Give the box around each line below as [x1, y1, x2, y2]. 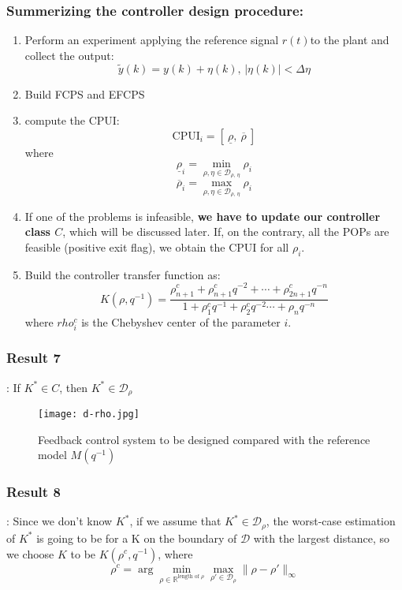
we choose [6, 545, 54, 562]
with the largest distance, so [253, 529, 389, 546]
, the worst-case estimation [266, 513, 396, 529]
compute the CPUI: [24, 112, 120, 129]
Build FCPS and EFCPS [24, 85, 145, 102]
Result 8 [6, 482, 61, 502]
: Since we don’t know [6, 513, 113, 529]
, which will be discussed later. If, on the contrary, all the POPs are [62, 223, 389, 240]
